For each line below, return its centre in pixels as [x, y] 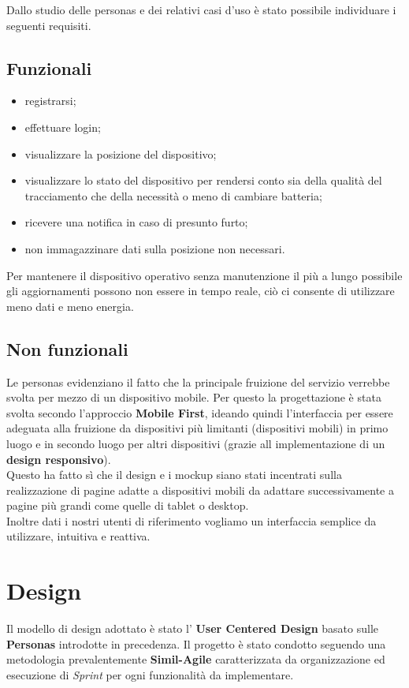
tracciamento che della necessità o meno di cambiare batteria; [173, 195]
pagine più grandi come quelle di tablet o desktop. [128, 505]
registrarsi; [50, 101]
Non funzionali [67, 348]
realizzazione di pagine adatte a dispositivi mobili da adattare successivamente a [200, 490]
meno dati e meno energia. [70, 306]
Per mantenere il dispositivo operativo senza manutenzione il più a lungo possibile [204, 275]
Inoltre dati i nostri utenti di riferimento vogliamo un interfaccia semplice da [191, 520]
